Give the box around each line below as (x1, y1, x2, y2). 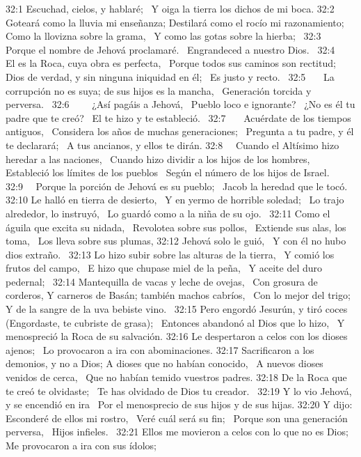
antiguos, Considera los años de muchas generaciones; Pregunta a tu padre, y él (6, 124, 354, 139)
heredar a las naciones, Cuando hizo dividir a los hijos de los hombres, (6, 151, 310, 166)
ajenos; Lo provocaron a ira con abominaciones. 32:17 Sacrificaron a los (6, 342, 314, 357)
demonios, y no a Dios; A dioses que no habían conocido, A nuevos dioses (6, 356, 323, 371)
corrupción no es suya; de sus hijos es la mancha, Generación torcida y (6, 83, 312, 98)
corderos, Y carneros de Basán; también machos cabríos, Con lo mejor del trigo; (6, 288, 351, 302)
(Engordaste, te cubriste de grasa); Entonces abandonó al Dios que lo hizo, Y (6, 315, 345, 330)
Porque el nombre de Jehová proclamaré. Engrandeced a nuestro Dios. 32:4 (6, 42, 335, 56)
